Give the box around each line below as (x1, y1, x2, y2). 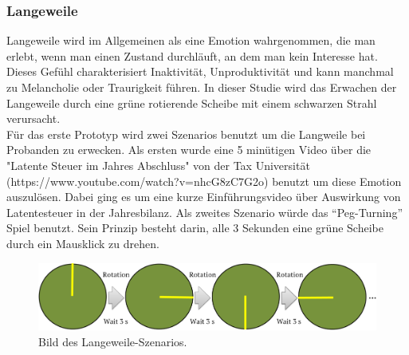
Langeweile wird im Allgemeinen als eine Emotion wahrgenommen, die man (6, 32, 376, 49)
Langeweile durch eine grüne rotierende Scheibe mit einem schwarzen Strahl (6, 94, 377, 111)
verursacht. (6, 110, 61, 127)
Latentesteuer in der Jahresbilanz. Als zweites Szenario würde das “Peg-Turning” (6, 203, 403, 220)
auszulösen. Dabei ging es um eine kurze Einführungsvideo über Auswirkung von (6, 188, 401, 205)
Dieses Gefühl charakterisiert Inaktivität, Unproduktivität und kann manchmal (6, 63, 394, 80)
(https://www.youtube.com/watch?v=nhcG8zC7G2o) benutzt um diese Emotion (6, 172, 402, 189)
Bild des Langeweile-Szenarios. (38, 333, 187, 349)
